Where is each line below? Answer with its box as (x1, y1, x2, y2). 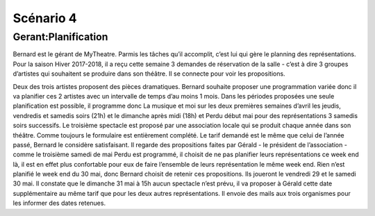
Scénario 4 (12, 10, 78, 26)
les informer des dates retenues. (12, 199, 106, 208)
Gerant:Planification (12, 31, 108, 43)
